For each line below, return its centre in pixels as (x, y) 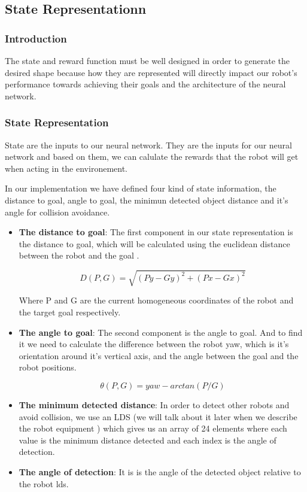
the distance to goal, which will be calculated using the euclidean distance (154, 243)
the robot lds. (44, 483)
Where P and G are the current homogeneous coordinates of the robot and (156, 300)
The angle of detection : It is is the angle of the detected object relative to (160, 472)
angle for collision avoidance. (57, 212)
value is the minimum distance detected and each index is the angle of (148, 440)
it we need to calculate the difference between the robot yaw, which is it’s (154, 344)
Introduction (36, 38)
